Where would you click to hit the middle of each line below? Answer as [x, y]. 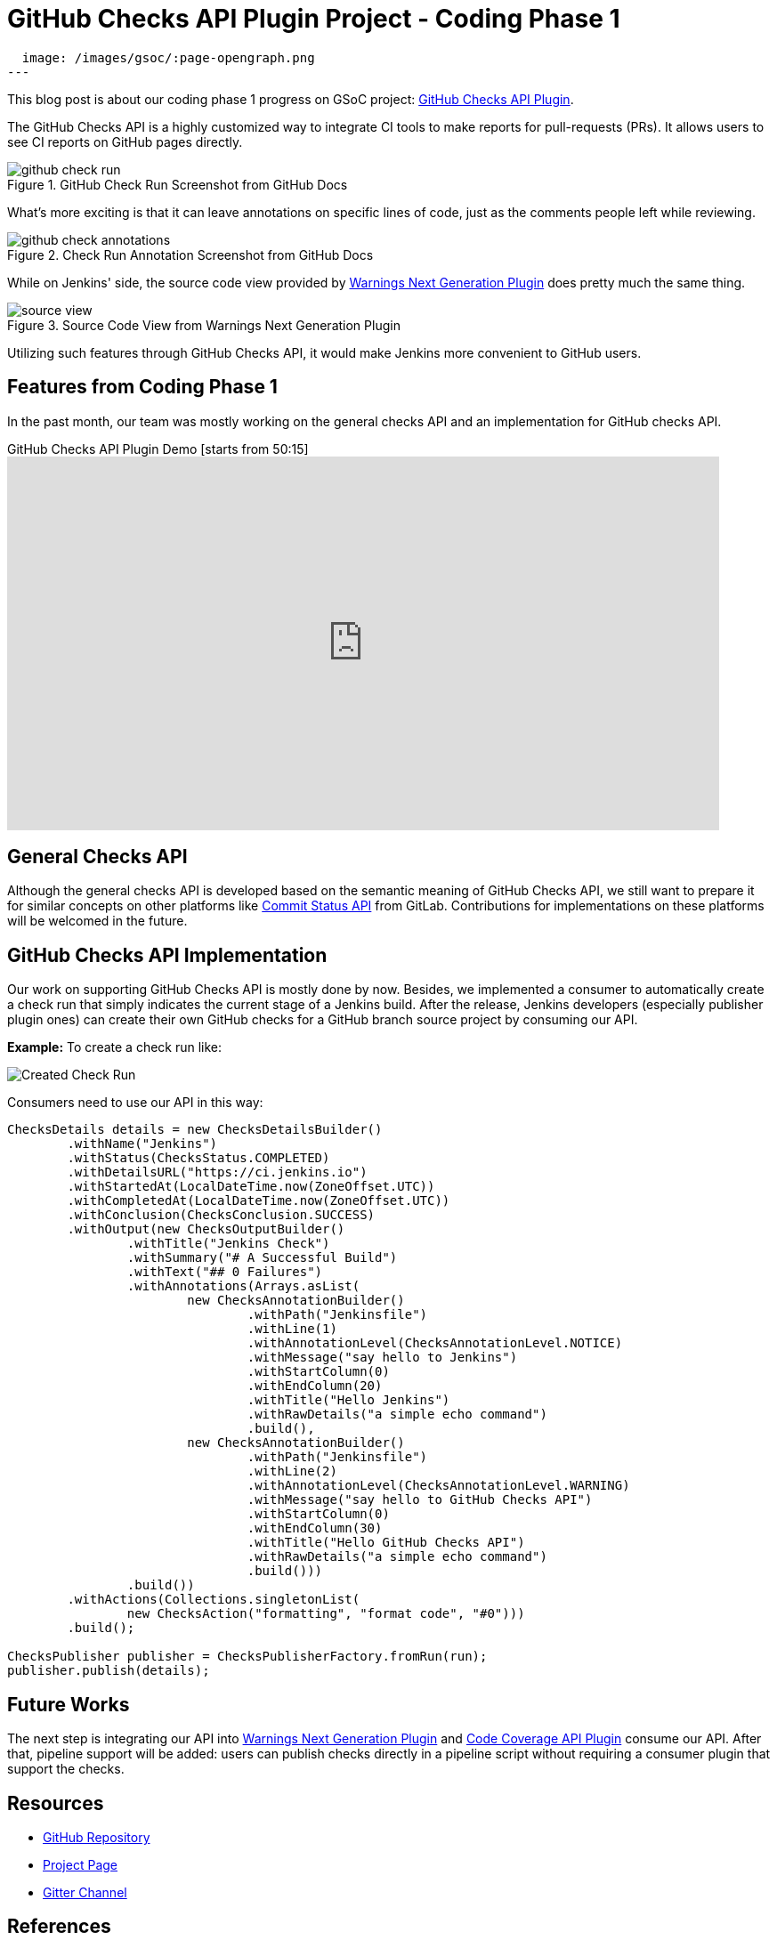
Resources [56, 1803]
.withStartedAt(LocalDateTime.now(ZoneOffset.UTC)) [251, 1187]
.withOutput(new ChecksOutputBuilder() [206, 1229]
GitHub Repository [97, 1837]
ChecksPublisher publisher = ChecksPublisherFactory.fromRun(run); [247, 1657]
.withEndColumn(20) [315, 1386]
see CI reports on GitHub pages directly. [125, 141]
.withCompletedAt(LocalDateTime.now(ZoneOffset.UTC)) [259, 1201]
